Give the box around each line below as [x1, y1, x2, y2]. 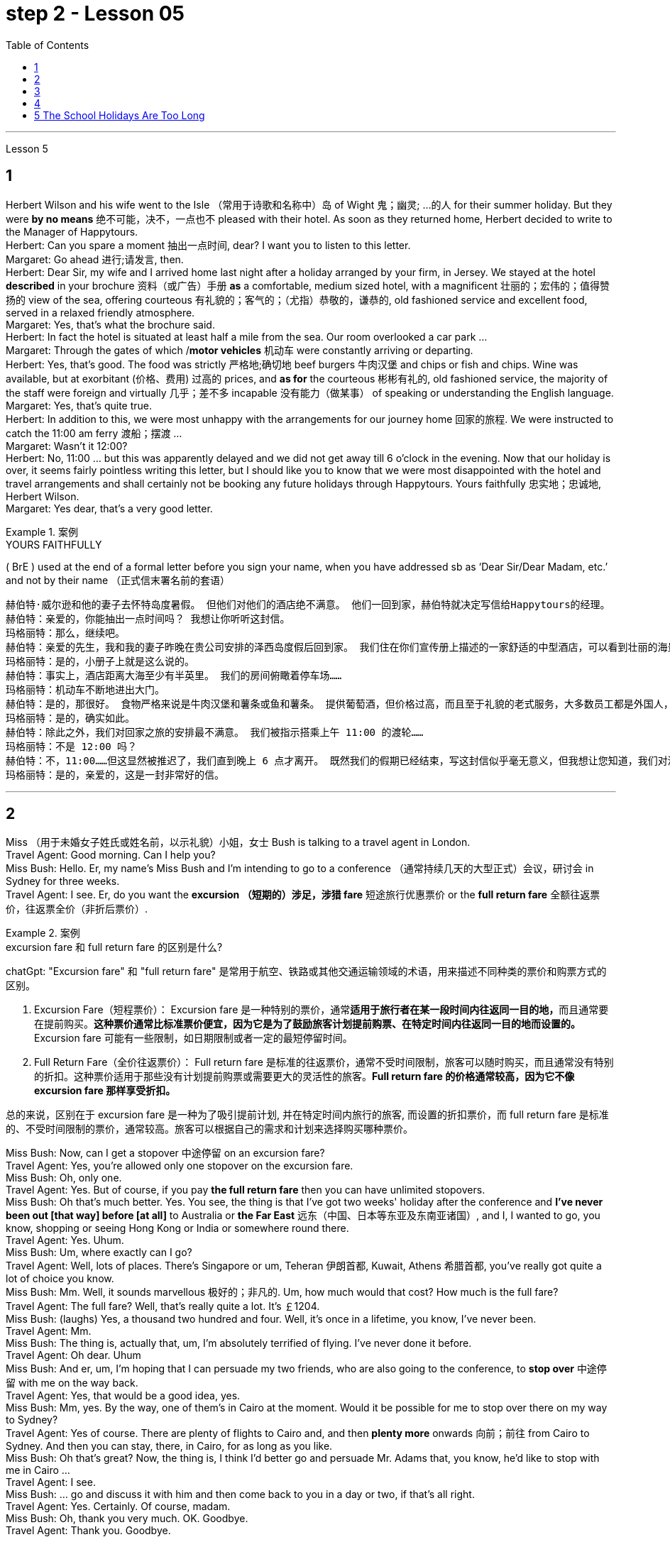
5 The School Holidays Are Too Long [34, 109, 205, 121]
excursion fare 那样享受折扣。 [34, 1084, 176, 1097]
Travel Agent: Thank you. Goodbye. [6, 1524, 171, 1537]
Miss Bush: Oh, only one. [6, 1172, 122, 1184]
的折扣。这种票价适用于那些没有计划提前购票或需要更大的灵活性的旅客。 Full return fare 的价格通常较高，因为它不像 [34, 1070, 575, 1083]
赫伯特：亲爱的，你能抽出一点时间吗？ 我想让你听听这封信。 [6, 612, 290, 624]
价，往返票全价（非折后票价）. [6, 903, 148, 915]
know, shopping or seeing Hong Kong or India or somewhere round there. [6, 1222, 349, 1235]
